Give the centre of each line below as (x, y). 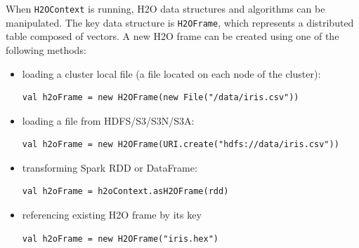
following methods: (46, 49)
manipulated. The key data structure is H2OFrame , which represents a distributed (180, 22)
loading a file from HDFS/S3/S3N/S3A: (108, 120)
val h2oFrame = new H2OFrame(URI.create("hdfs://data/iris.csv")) (181, 145)
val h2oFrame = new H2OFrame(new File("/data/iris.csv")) (161, 98)
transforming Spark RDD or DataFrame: (110, 167)
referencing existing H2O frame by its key (112, 215)
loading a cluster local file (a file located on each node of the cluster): (171, 73)
